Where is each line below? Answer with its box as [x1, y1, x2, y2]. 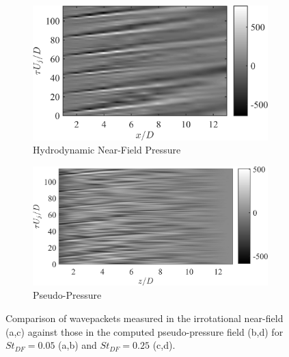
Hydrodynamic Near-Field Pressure [33, 143, 181, 157]
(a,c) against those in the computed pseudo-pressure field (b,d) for [5, 324, 284, 338]
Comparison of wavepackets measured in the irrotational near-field [5, 310, 284, 325]
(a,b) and [58, 338, 97, 352]
